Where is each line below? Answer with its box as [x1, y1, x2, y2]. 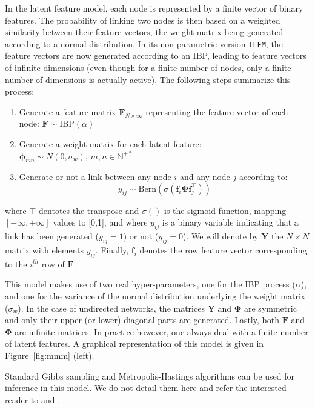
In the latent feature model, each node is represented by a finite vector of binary [5, 2, 303, 14]
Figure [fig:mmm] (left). [5, 349, 94, 361]
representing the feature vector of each [145, 105, 288, 118]
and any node [179, 170, 230, 183]
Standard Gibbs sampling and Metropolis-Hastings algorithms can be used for [5, 369, 295, 382]
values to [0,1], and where [53, 216, 148, 229]
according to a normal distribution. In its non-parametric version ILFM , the [5, 37, 283, 50]
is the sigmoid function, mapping [164, 204, 287, 216]
